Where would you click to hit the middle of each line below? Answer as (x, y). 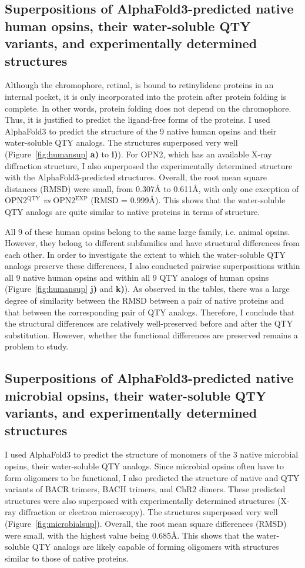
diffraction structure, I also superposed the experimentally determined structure (149, 165)
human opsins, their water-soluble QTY (128, 26)
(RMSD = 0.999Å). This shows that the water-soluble (188, 200)
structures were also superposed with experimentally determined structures (140, 500)
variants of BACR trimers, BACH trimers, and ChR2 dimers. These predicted (145, 489)
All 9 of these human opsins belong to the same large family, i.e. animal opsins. (148, 231)
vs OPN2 (59, 200)
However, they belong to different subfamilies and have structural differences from (152, 243)
